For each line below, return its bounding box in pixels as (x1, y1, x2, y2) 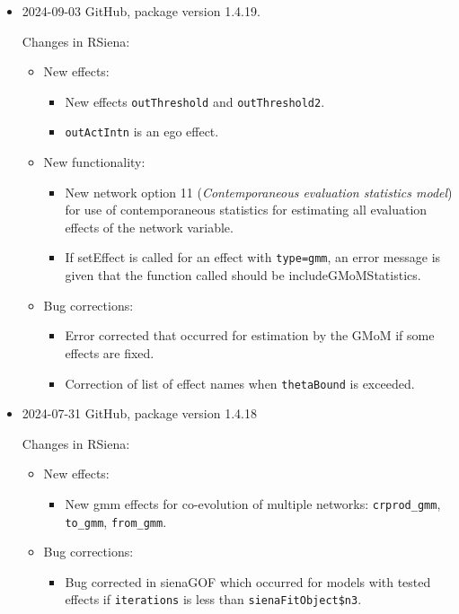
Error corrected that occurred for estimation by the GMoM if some (65, 326, 435, 345)
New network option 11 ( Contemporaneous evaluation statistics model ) (65, 182, 453, 201)
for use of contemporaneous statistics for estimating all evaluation (65, 200, 428, 219)
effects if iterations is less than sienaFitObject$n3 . (65, 590, 362, 609)
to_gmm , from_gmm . (65, 512, 167, 531)
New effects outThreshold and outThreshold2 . (65, 92, 325, 110)
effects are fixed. (65, 343, 154, 362)
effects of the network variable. (65, 217, 234, 236)
